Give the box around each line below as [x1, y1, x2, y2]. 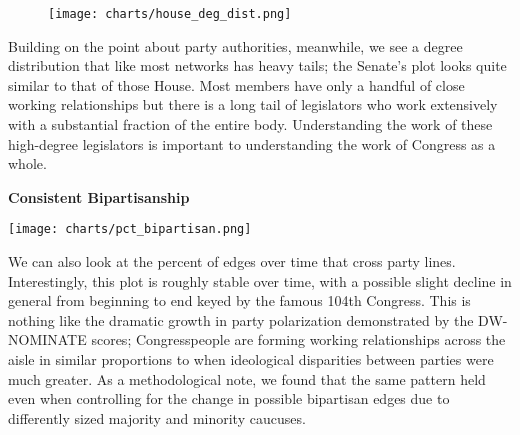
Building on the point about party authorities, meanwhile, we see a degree [8, 35, 463, 56]
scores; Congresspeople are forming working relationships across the [91, 329, 506, 350]
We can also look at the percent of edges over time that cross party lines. [8, 251, 456, 272]
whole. [8, 153, 47, 174]
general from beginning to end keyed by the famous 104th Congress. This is [8, 290, 471, 311]
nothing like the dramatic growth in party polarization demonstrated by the [8, 309, 474, 330]
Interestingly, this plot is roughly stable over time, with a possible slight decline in [8, 270, 512, 291]
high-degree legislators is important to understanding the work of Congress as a [8, 133, 496, 154]
